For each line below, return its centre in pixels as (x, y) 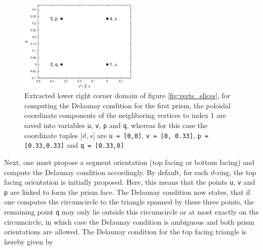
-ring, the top (235, 172)
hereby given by (29, 241)
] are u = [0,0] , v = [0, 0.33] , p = (151, 135)
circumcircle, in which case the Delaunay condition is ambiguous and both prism (129, 221)
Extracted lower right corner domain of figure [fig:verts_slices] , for (127, 95)
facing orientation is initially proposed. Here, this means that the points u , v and (130, 182)
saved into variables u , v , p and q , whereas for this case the (116, 125)
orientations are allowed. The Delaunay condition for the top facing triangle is (125, 232)
